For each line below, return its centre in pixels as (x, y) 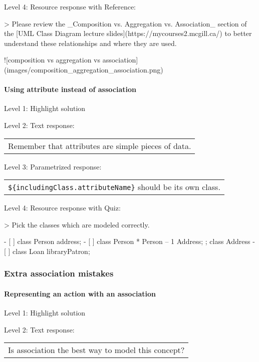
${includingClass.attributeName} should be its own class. (114, 187)
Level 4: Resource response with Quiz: (62, 208)
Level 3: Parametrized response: (53, 166)
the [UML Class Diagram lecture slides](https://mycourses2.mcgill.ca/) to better (128, 33)
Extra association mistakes (59, 273)
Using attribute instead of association (70, 89)
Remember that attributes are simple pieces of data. (100, 145)
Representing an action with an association (80, 293)
